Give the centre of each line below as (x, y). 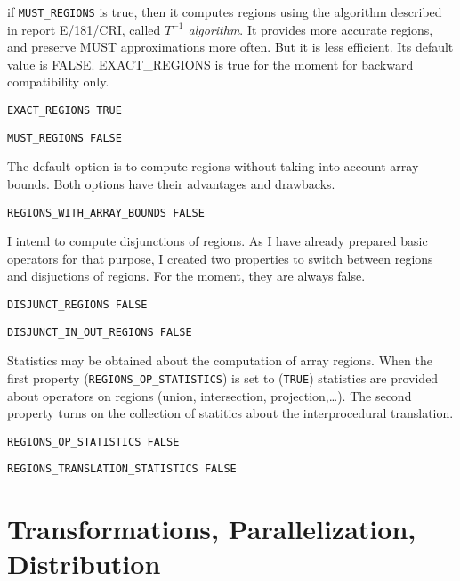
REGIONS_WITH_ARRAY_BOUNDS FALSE (106, 213)
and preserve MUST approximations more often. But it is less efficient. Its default (230, 47)
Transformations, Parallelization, (212, 529)
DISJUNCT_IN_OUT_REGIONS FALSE (100, 332)
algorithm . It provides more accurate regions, (311, 29)
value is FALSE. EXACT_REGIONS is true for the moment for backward (210, 64)
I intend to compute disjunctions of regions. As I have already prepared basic (218, 241)
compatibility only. (58, 82)
